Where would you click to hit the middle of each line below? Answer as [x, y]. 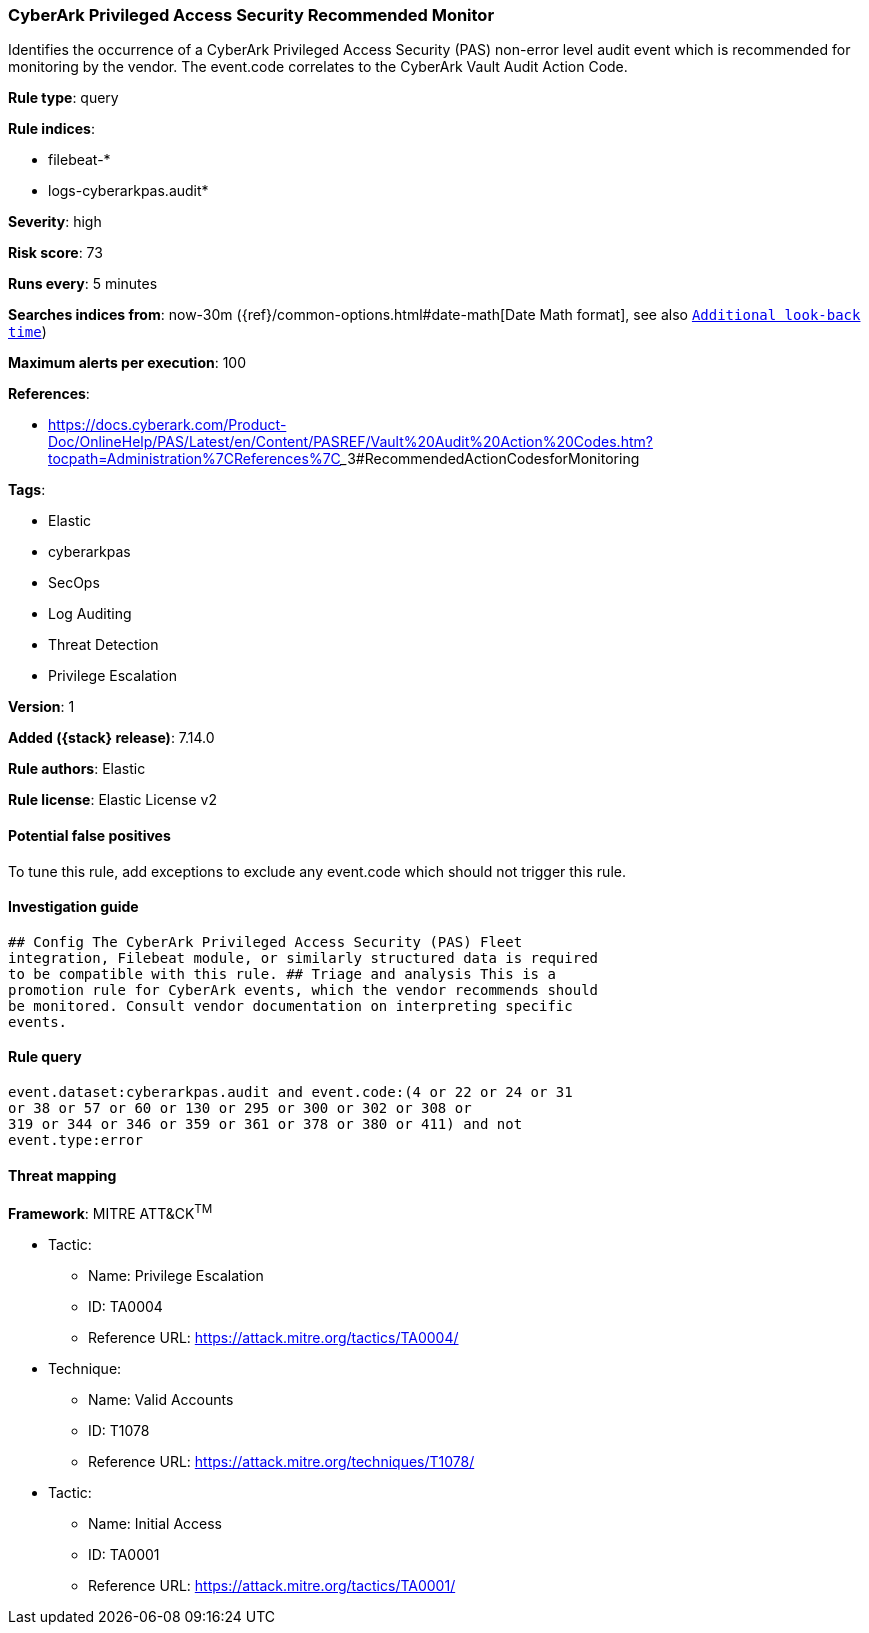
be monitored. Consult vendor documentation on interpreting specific [290, 1005]
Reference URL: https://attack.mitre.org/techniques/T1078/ [281, 1461]
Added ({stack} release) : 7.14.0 [111, 738]
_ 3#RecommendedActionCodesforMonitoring [490, 459]
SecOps [74, 583]
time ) [27, 332]
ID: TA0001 [124, 1554]
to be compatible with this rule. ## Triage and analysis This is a [282, 973]
